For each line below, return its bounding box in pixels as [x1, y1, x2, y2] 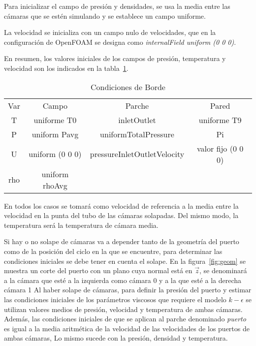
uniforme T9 [198, 114, 242, 126]
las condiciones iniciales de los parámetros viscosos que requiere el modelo [4, 294, 226, 304]
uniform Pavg [32, 128, 79, 140]
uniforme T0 [33, 114, 77, 126]
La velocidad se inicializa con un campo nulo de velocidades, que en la [4, 27, 216, 37]
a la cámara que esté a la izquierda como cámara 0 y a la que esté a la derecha [4, 275, 242, 285]
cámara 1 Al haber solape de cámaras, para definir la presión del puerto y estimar [4, 284, 252, 295]
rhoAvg [42, 179, 67, 191]
